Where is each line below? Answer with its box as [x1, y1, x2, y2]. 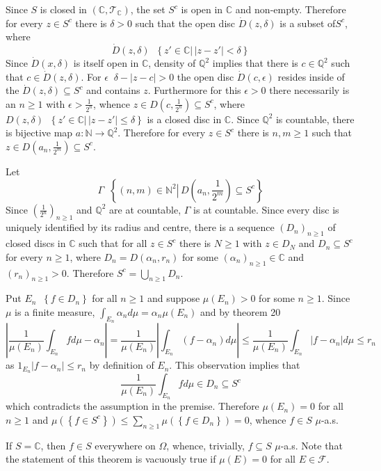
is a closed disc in [147, 111, 222, 126]
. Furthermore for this [147, 83, 241, 97]
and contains [86, 83, 140, 97]
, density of [148, 56, 196, 70]
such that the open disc [135, 15, 236, 30]
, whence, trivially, [166, 438, 245, 452]
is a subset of [279, 15, 336, 30]
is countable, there [275, 111, 355, 126]
